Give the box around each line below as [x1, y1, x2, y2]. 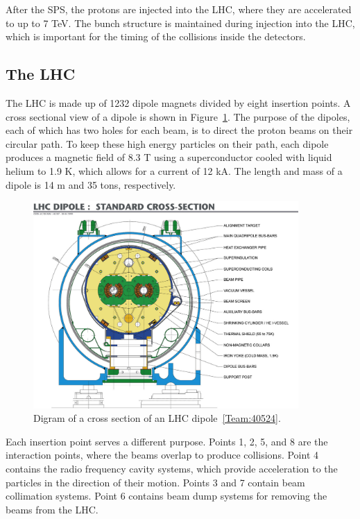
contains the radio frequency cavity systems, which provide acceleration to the [6, 461, 338, 475]
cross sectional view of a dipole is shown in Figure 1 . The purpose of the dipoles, [6, 109, 350, 124]
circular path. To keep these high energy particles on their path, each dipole [6, 136, 329, 151]
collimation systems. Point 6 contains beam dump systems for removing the [6, 488, 327, 503]
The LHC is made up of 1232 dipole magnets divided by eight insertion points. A [6, 95, 351, 110]
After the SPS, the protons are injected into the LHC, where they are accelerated [6, 2, 352, 16]
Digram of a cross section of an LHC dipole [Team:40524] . [33, 411, 281, 425]
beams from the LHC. [6, 502, 98, 516]
